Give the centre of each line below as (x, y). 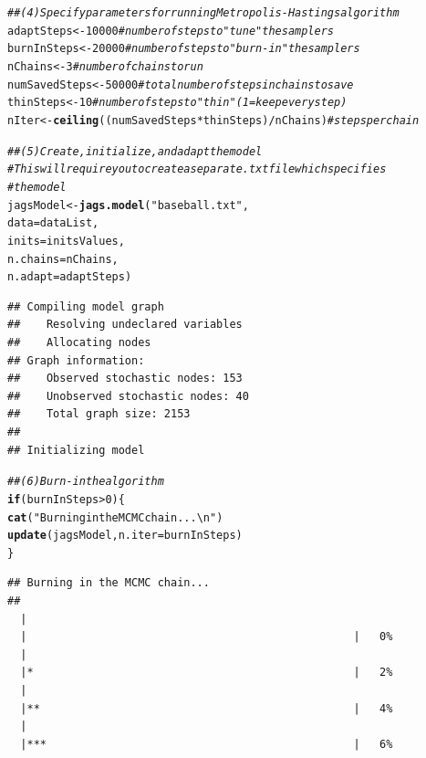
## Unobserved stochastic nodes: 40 (128, 396)
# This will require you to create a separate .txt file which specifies (197, 169)
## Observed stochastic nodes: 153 (125, 379)
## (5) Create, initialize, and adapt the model (135, 151)
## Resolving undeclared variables (125, 325)
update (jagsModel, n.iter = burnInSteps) (125, 536)
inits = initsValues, (66, 241)
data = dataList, (53, 223)
